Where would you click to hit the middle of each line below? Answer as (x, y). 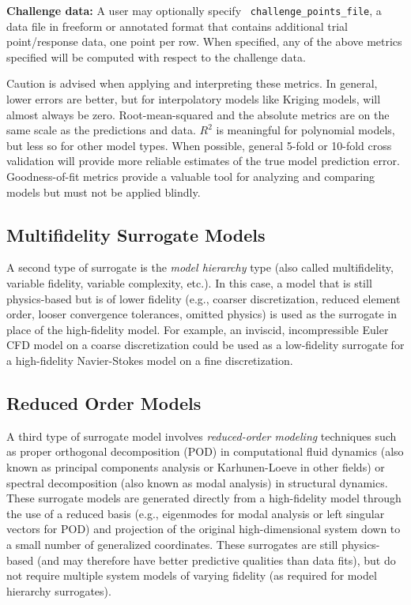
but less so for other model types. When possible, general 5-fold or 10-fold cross (199, 145)
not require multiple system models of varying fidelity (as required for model (192, 575)
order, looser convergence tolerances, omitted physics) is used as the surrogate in (202, 314)
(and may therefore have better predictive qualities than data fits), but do (216, 560)
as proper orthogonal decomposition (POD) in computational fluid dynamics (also (205, 451)
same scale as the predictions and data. (101, 130)
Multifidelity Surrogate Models (136, 234)
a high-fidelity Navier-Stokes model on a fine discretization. (150, 360)
